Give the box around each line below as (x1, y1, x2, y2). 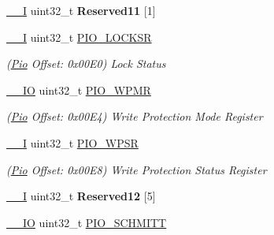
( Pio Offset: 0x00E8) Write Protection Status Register (6, 161, 267, 177)
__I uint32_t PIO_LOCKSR (6, 28, 152, 45)
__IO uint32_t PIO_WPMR (6, 81, 151, 98)
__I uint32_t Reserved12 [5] (6, 188, 156, 204)
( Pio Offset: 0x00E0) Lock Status (6, 55, 166, 72)
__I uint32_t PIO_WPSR (6, 134, 139, 151)
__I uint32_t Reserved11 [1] (6, 2, 156, 18)
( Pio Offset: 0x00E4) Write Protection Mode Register (6, 108, 263, 125)
